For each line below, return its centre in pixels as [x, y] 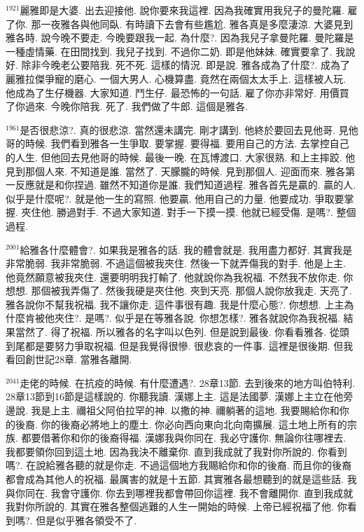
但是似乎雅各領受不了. [86, 520]
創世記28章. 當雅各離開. [78, 359]
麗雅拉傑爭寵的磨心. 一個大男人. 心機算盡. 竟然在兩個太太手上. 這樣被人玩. [176, 78]
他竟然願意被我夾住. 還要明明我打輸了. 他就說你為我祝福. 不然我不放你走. [173, 277]
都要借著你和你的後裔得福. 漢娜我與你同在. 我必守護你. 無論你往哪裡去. [184, 438]
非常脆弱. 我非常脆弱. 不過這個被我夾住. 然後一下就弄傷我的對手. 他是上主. [176, 263]
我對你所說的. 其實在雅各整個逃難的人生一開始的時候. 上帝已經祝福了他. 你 [176, 506]
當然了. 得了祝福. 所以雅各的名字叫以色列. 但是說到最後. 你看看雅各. [171, 332]
